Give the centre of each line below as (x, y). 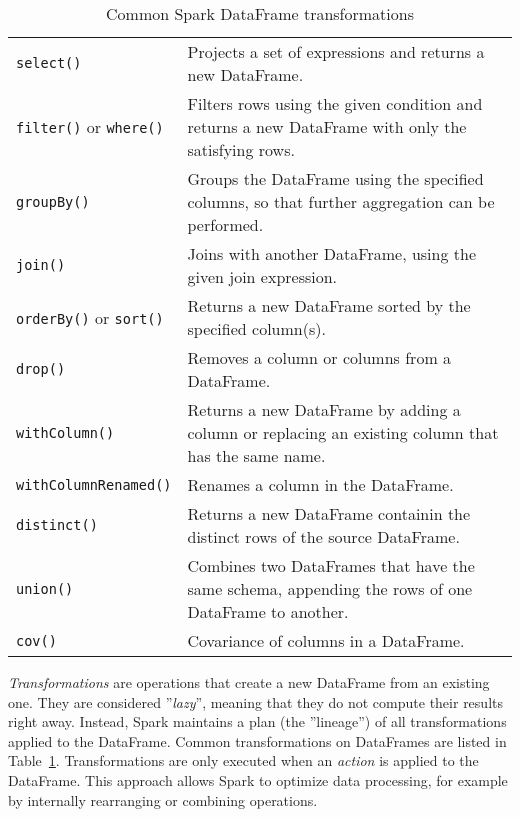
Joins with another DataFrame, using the (332, 253)
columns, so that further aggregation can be (341, 201)
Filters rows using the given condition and (335, 103)
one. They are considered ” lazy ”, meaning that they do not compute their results (255, 701)
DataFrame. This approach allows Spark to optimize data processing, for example (258, 779)
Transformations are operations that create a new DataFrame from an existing (249, 682)
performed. (225, 224)
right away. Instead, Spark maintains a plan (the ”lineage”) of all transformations (257, 721)
